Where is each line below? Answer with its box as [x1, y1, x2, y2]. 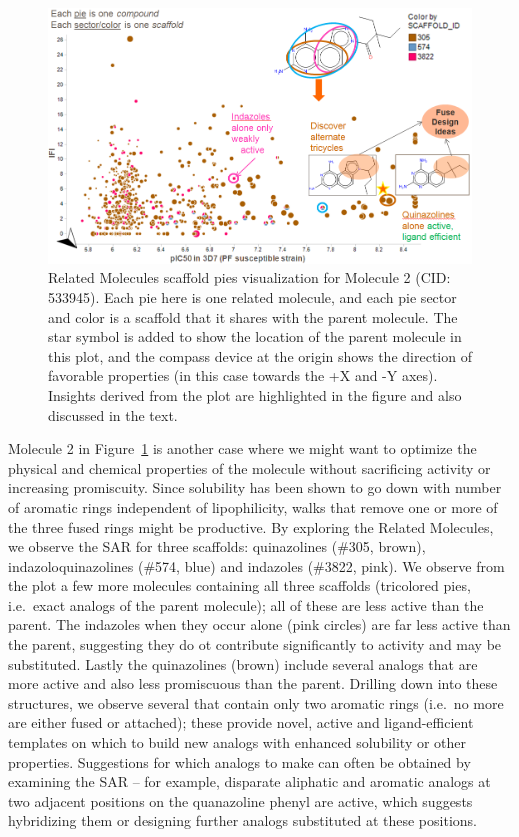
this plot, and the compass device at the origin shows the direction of [48, 345, 472, 366]
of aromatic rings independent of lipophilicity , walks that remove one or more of [8, 496, 498, 517]
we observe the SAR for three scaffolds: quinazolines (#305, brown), [8, 536, 426, 557]
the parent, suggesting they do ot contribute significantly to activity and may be [8, 634, 502, 655]
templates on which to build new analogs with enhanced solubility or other [8, 732, 467, 753]
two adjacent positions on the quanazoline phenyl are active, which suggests [8, 790, 473, 811]
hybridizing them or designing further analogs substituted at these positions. [8, 810, 477, 831]
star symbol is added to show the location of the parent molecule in [48, 326, 462, 347]
